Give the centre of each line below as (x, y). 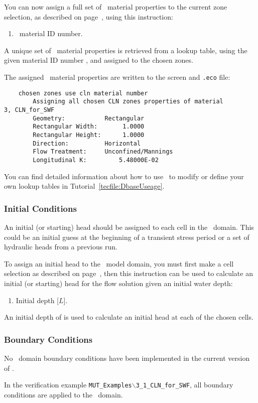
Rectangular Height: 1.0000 (89, 135)
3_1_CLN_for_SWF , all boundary (184, 385)
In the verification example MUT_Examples (68, 385)
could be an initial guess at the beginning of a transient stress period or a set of (127, 237)
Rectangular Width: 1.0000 (89, 127)
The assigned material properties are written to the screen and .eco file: (117, 77)
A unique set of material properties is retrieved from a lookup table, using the (126, 50)
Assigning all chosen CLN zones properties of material (128, 102)
